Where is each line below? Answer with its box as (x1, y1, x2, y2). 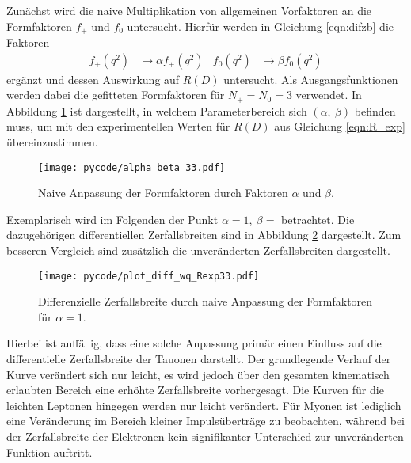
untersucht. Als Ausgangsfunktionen (223, 70, 398, 87)
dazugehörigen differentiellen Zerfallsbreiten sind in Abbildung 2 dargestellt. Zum (6, 226, 401, 243)
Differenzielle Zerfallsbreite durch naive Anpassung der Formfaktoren (38, 293, 373, 309)
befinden (354, 102, 396, 119)
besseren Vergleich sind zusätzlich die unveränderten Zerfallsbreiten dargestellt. (6, 241, 390, 258)
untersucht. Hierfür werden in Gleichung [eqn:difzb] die (127, 17, 394, 34)
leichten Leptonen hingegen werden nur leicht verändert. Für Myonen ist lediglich (6, 397, 401, 413)
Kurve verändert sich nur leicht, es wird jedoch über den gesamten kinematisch (6, 366, 390, 382)
